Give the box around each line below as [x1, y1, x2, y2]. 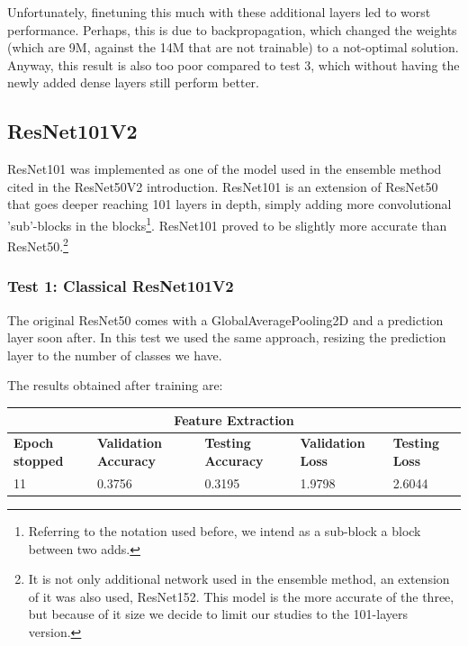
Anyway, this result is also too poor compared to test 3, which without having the [7, 55, 460, 74]
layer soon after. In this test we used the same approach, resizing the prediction [7, 328, 446, 347]
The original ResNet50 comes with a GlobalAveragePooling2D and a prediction [7, 310, 444, 329]
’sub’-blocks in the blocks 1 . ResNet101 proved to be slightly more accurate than [7, 213, 447, 234]
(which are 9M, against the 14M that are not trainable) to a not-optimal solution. [7, 38, 459, 57]
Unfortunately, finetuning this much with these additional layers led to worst [7, 3, 431, 21]
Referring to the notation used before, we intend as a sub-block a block [28, 521, 421, 540]
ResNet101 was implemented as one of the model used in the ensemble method [7, 159, 442, 178]
